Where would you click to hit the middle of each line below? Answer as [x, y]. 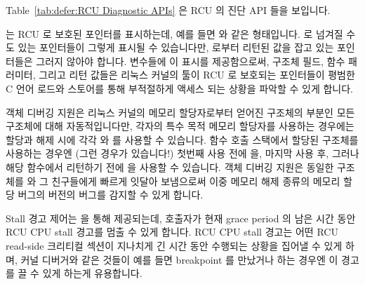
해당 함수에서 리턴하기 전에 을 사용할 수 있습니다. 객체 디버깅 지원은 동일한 [170, 167]
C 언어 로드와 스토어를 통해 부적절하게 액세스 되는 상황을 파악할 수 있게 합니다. [179, 88]
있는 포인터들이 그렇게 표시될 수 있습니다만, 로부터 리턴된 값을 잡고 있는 [176, 47]
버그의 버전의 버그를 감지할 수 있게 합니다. [111, 195]
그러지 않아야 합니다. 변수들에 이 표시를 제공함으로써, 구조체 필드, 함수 [191, 61]
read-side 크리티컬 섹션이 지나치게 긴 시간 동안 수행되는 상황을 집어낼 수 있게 [174, 245]
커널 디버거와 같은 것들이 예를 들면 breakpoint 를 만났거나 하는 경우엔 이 [179, 259]
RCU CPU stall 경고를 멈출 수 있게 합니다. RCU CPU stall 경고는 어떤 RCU [172, 232]
